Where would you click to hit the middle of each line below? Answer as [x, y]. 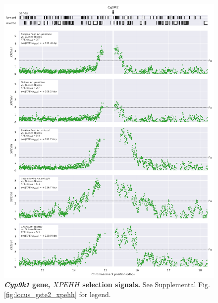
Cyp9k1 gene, [27, 284]
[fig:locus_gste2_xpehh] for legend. [57, 294]
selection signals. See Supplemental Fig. [146, 284]
